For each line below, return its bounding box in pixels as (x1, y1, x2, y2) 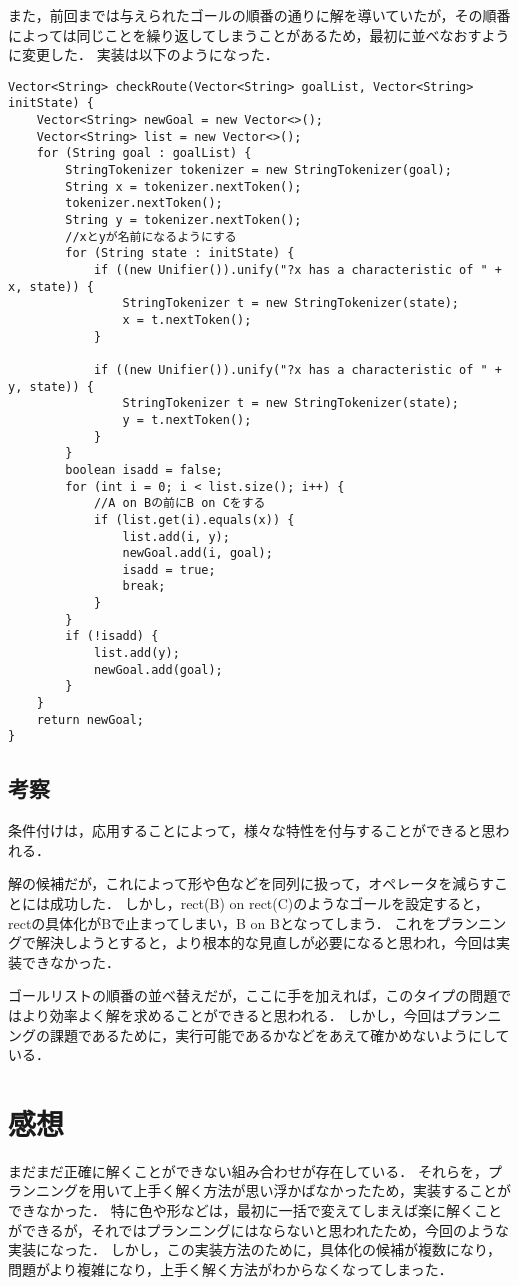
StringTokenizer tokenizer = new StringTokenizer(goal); (65, 163, 452, 178)
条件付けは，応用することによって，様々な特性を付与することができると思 (8, 820, 496, 841)
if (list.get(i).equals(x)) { (93, 512, 295, 527)
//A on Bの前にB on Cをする (93, 496, 266, 511)
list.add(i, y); (122, 529, 230, 544)
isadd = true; (122, 562, 216, 577)
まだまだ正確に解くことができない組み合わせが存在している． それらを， (8, 1160, 488, 1181)
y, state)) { (8, 379, 94, 394)
